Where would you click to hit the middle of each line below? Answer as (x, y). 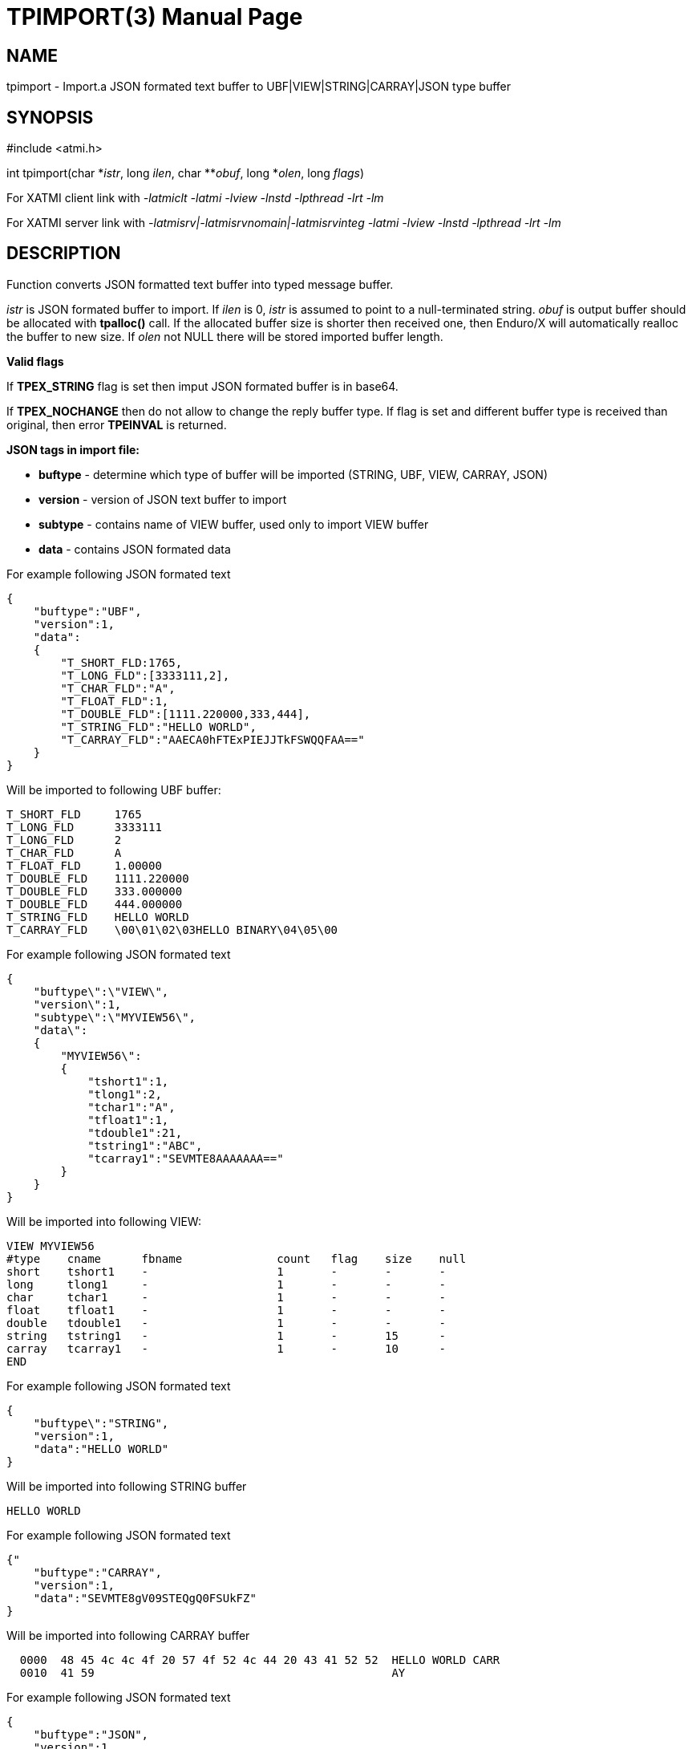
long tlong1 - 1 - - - (226, 1284)
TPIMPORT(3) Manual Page (155, 17)
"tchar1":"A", (132, 1107)
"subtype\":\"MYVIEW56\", (115, 1017)
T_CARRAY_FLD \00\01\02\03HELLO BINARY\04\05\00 (172, 929)
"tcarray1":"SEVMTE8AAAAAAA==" (186, 1158)
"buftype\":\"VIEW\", (101, 991)
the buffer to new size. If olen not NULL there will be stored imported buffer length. (225, 336)
